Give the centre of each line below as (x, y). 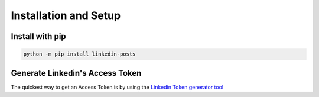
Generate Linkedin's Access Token (76, 73)
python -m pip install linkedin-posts (79, 54)
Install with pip (38, 36)
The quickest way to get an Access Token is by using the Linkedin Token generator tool (117, 87)
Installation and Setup (66, 15)
